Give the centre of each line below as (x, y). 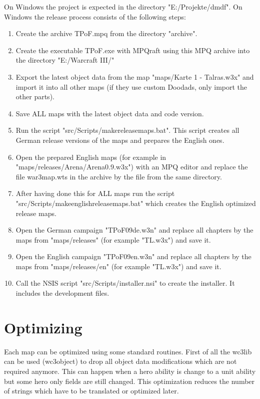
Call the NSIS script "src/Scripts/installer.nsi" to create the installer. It (125, 283)
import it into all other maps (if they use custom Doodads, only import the (131, 86)
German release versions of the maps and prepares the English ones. (120, 140)
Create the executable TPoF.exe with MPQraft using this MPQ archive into (133, 50)
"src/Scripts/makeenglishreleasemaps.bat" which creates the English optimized (136, 203)
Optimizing (43, 327)
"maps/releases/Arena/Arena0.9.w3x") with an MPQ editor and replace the (132, 167)
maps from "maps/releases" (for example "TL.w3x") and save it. (113, 239)
